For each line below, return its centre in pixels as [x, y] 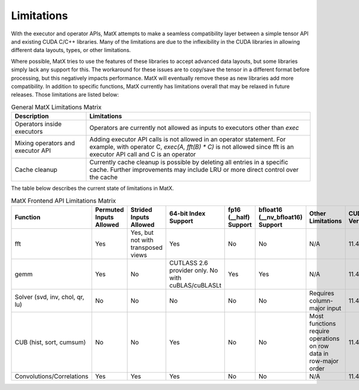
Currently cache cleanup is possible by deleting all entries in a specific [189, 162]
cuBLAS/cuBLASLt [195, 285]
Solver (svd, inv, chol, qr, [50, 297]
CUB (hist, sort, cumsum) [50, 342]
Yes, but [142, 232]
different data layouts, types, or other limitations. [71, 50]
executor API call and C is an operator [143, 155]
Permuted [109, 210]
